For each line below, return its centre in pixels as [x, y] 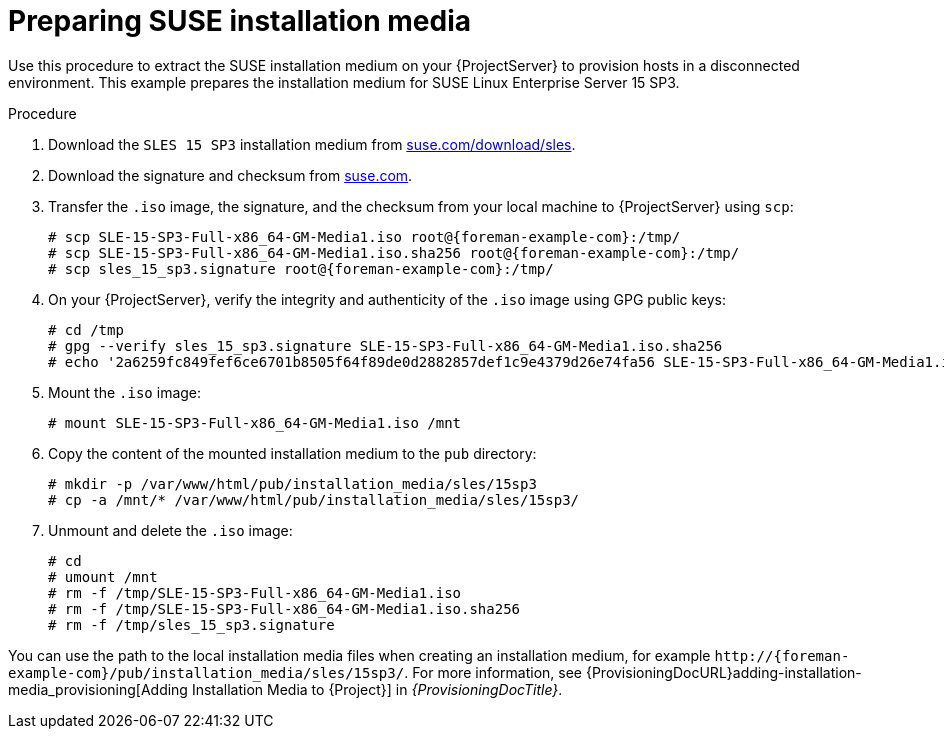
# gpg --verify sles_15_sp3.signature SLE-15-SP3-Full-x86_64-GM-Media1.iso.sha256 [385, 345]
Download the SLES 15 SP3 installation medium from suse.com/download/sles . [312, 144]
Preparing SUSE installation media [239, 21]
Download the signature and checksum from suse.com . [230, 175]
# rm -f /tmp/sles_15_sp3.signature [191, 624]
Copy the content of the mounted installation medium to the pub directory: [292, 453]
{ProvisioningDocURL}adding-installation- [723, 672]
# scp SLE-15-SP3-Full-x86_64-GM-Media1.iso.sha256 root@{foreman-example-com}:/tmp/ [394, 252]
